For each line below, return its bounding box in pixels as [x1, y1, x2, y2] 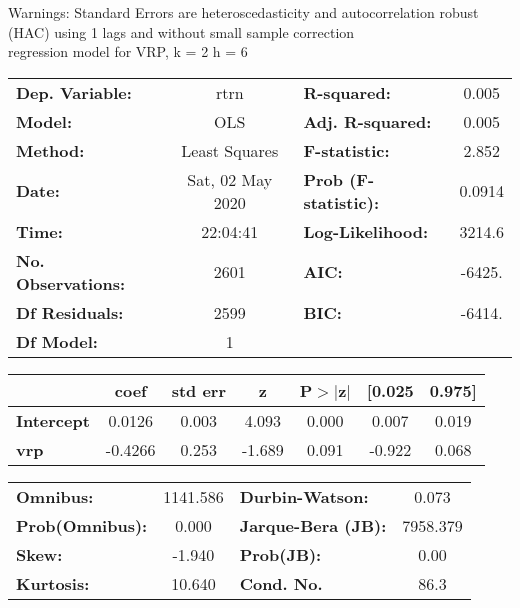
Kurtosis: [16, 571, 90, 595]
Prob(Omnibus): [16, 513, 148, 537]
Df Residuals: [16, 300, 124, 324]
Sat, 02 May [187, 167, 273, 191]
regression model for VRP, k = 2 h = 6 [8, 41, 248, 62]
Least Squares [181, 138, 279, 162]
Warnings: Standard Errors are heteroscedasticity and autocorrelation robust [8, 2, 479, 22]
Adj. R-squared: [303, 109, 432, 133]
